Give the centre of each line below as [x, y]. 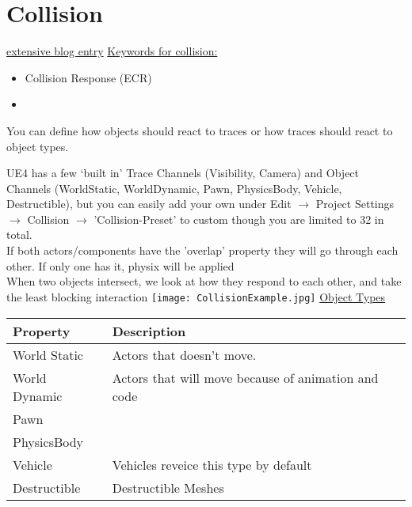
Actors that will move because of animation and [245, 377]
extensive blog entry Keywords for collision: [112, 51]
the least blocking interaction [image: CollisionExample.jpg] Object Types [196, 296]
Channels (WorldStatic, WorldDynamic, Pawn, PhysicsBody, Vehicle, [174, 188]
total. [19, 235]
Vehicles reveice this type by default [212, 464]
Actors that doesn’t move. [184, 354]
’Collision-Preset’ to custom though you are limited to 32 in [239, 219]
